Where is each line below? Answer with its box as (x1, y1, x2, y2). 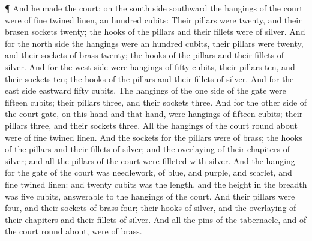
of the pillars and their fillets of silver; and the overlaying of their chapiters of (5, 143, 290, 155)
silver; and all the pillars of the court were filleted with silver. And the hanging (5, 154, 295, 167)
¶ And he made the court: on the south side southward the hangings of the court (5, 2, 303, 14)
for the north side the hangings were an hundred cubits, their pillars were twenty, (5, 37, 304, 49)
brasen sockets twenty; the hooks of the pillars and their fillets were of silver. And (5, 25, 305, 38)
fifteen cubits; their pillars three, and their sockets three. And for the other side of (5, 95, 307, 108)
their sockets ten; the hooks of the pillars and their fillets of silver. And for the (5, 72, 294, 85)
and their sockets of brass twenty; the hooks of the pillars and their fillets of (5, 49, 284, 61)
